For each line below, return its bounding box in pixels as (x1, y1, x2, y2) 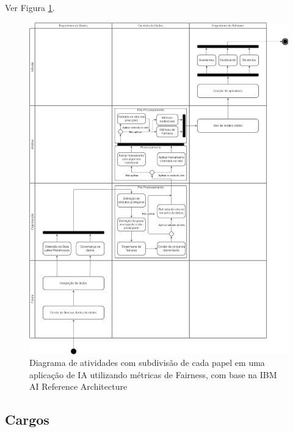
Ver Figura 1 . (5, 1, 55, 13)
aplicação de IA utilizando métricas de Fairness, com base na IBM (29, 368, 277, 381)
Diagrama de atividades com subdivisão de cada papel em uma (29, 356, 265, 369)
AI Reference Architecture (29, 380, 128, 393)
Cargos (5, 410, 49, 429)
